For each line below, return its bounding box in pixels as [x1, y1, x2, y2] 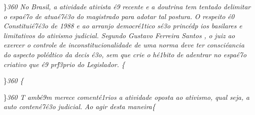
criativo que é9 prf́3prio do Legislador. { [3, 59, 125, 69]
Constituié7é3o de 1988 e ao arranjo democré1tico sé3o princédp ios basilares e [3, 21, 242, 31]
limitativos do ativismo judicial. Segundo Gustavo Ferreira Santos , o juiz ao [3, 30, 235, 40]
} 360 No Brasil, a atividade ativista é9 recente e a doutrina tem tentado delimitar [3, 1, 251, 11]
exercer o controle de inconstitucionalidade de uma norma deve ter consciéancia [3, 40, 245, 50]
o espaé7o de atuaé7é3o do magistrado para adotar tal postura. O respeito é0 [3, 11, 235, 21]
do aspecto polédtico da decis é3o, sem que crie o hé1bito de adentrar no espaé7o [3, 49, 247, 59]
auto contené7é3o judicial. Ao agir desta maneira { [3, 101, 155, 112]
